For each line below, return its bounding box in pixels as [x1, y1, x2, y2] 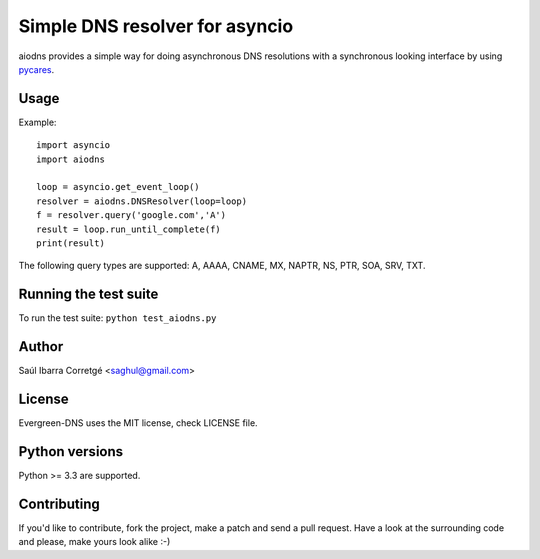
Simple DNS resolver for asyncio [18, 15, 294, 37]
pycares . [18, 63, 55, 75]
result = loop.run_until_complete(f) [36, 223, 222, 235]
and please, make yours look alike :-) [18, 536, 171, 548]
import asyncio [36, 140, 111, 151]
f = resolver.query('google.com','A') [36, 210, 227, 221]
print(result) [36, 237, 105, 249]
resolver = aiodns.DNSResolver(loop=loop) [36, 195, 248, 207]
